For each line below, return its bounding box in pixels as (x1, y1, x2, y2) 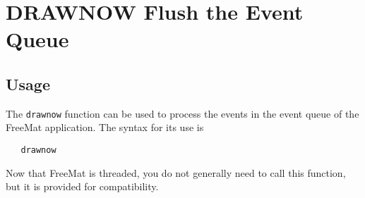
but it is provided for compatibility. (6, 179, 159, 194)
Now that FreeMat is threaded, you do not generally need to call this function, (6, 165, 346, 180)
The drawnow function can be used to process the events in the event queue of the (6, 106, 359, 120)
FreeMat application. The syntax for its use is (6, 120, 204, 135)
